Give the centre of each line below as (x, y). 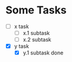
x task (21, 26)
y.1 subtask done (43, 53)
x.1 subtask (36, 33)
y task (22, 46)
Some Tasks (36, 10)
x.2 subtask (37, 40)
